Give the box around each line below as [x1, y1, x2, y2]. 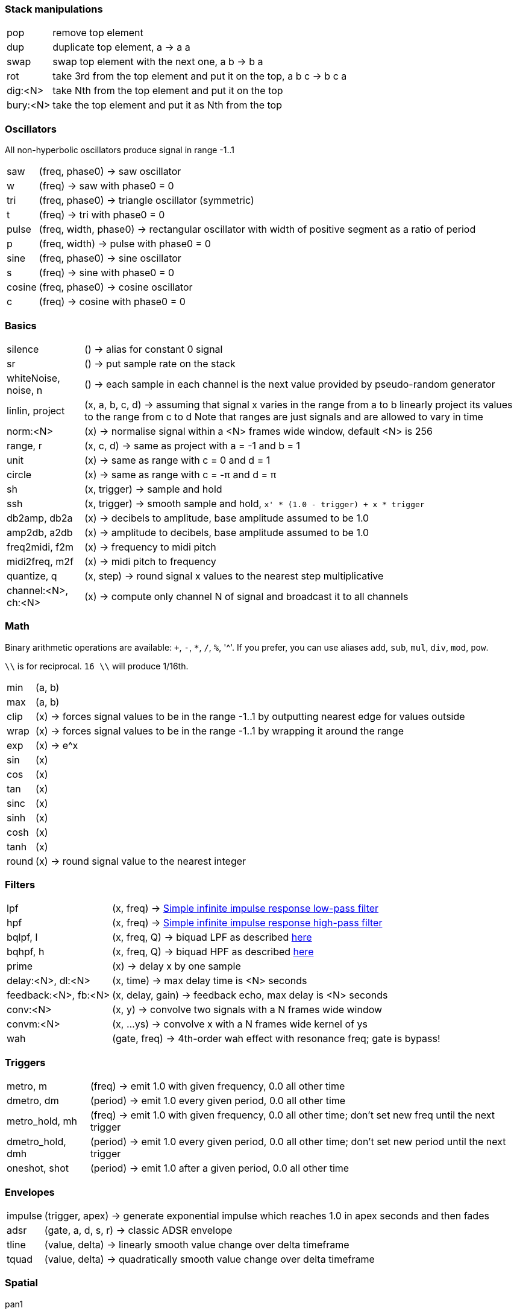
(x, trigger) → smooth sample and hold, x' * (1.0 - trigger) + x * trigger [84, 497, 425, 510]
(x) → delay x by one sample [112, 960, 241, 973]
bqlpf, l [7, 931, 38, 944]
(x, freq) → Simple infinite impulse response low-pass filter [112, 902, 379, 915]
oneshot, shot [7, 1162, 69, 1175]
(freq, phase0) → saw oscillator [39, 165, 181, 178]
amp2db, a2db [7, 526, 73, 539]
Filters [5, 879, 36, 891]
